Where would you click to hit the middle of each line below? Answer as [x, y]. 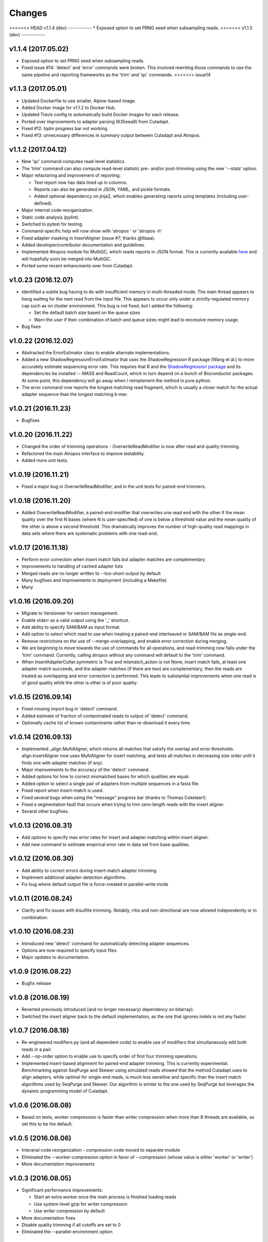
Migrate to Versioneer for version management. [70, 613]
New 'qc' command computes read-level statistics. [74, 161]
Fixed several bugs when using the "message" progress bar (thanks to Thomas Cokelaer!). [114, 797]
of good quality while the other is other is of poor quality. [80, 683]
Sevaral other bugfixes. [45, 811]
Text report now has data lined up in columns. [81, 182]
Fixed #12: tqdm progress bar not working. [65, 129]
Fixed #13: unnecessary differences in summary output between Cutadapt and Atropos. [111, 135]
